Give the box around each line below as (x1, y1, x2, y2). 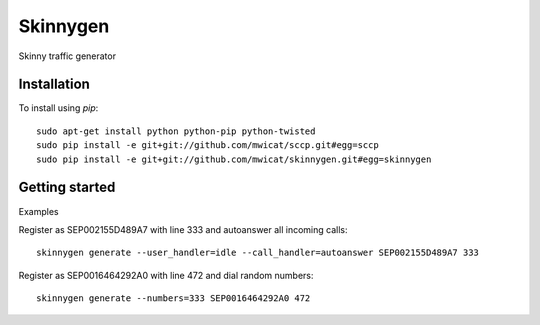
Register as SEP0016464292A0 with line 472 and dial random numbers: (18, 269, 314, 281)
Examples (18, 205, 59, 217)
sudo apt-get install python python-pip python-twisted (36, 125, 316, 137)
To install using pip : (18, 102, 99, 114)
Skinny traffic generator (18, 50, 117, 62)
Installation (18, 76, 90, 93)
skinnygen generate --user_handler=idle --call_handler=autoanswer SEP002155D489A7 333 (36, 247, 480, 259)
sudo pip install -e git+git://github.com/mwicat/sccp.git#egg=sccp (36, 140, 379, 151)
